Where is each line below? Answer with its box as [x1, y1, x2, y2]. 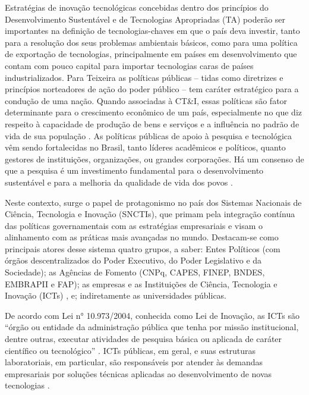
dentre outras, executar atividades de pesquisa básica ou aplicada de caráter [5, 333, 282, 345]
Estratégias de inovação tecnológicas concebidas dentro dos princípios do [5, 1, 269, 13]
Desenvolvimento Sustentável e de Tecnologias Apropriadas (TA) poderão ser [5, 12, 286, 25]
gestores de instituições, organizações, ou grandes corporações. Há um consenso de [5, 152, 304, 165]
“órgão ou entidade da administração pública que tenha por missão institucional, [5, 321, 299, 333]
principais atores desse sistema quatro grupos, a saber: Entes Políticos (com [5, 242, 280, 255]
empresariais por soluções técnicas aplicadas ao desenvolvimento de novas [5, 367, 272, 380]
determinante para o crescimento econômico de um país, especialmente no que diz [5, 106, 302, 118]
